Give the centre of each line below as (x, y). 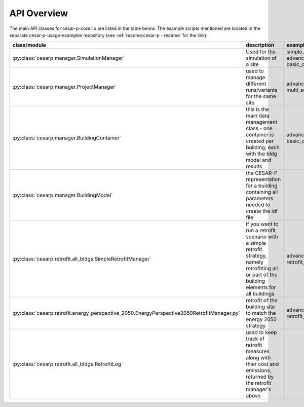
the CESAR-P (262, 173)
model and (259, 160)
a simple (256, 243)
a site (252, 64)
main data (258, 116)
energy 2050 (261, 319)
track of (255, 339)
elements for (261, 287)
